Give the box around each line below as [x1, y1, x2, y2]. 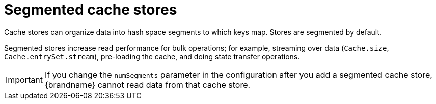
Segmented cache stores [4, 1, 177, 18]
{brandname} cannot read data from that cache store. [44, 79, 251, 90]
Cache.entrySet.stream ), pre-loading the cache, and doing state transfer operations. [4, 52, 300, 61]
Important [6, 74, 43, 85]
